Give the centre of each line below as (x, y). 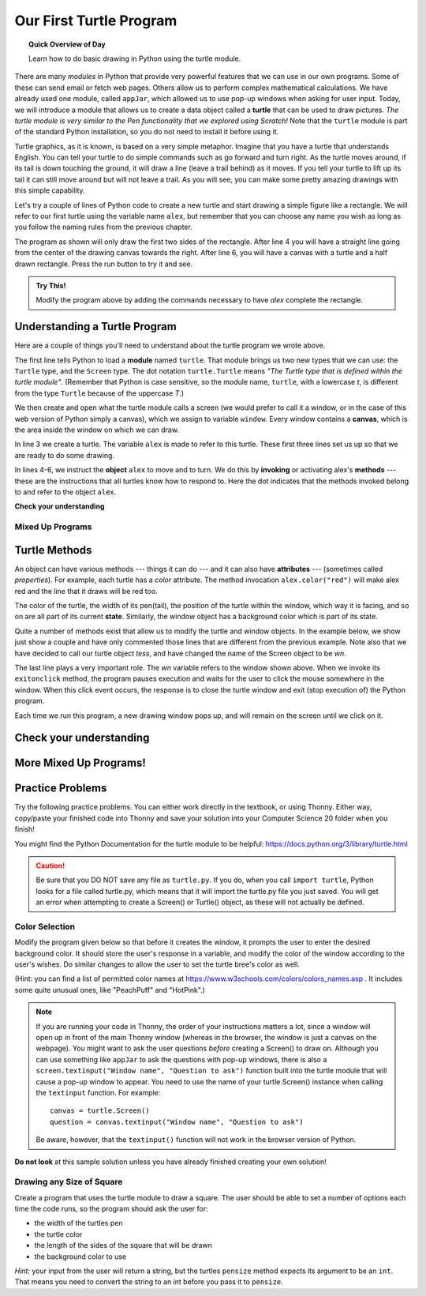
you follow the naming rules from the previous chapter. (103, 227)
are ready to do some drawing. (64, 455)
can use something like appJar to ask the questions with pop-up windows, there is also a (181, 1059)
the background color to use (80, 1257)
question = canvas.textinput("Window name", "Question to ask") (177, 1122)
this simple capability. (50, 190)
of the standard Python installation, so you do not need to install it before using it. (147, 132)
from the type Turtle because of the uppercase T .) (99, 393)
